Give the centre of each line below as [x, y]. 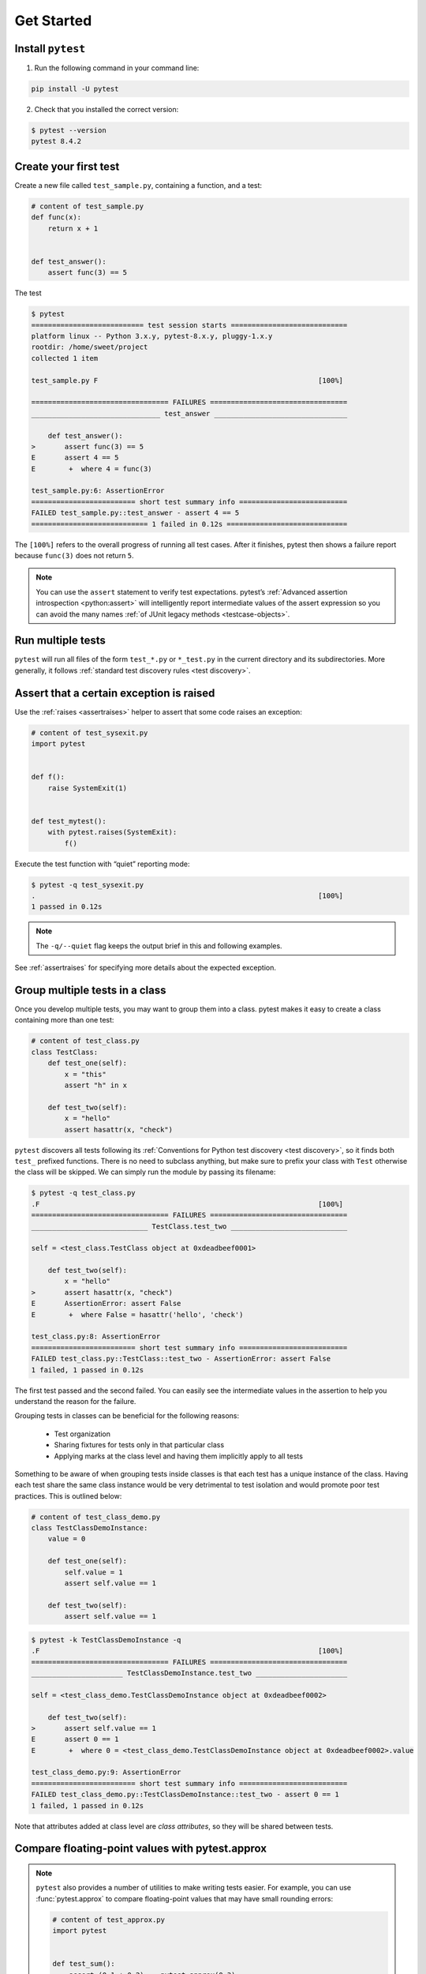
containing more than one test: [64, 1020]
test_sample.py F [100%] [187, 380]
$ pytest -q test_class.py [83, 1193]
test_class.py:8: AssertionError [96, 1337]
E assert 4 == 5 [75, 458]
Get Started [53, 21]
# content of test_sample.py [88, 206]
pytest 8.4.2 [56, 141]
